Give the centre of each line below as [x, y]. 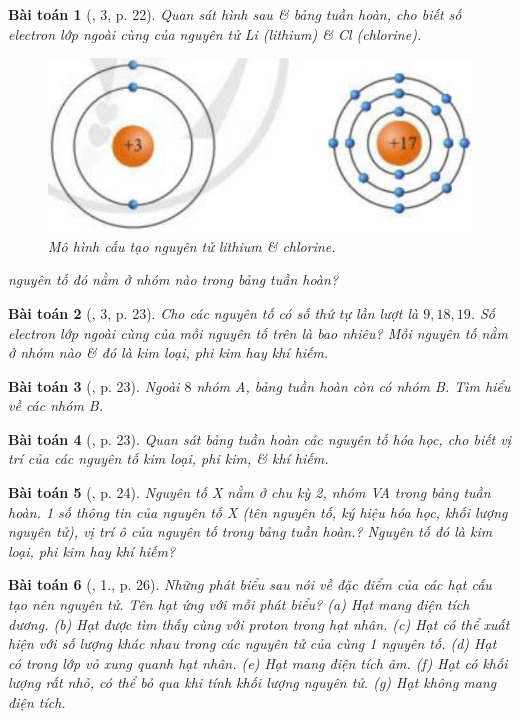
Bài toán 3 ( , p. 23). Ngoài [94, 385]
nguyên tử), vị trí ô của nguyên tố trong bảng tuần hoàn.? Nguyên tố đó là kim [250, 531]
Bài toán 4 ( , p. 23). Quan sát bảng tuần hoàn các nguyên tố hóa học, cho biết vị [260, 438]
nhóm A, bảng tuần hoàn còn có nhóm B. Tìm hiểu [353, 385]
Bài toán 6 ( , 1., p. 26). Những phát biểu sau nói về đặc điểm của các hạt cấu [250, 584]
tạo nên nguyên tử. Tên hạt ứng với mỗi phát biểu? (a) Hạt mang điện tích [239, 604]
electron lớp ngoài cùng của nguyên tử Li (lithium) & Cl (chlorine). [215, 33]
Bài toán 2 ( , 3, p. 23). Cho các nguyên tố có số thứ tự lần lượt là [213, 312]
